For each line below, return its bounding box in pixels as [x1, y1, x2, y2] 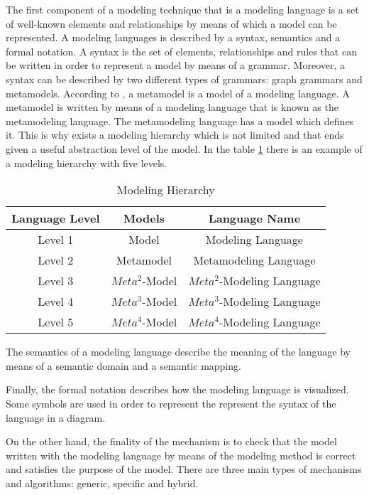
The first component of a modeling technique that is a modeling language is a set [6, 2, 359, 16]
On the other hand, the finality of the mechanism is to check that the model [6, 434, 337, 449]
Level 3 [38, 272, 74, 289]
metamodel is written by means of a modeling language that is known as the [6, 100, 338, 115]
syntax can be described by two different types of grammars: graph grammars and [6, 71, 363, 86]
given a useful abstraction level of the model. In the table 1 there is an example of [6, 141, 363, 156]
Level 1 [38, 231, 74, 248]
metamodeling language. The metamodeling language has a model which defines [6, 113, 354, 128]
